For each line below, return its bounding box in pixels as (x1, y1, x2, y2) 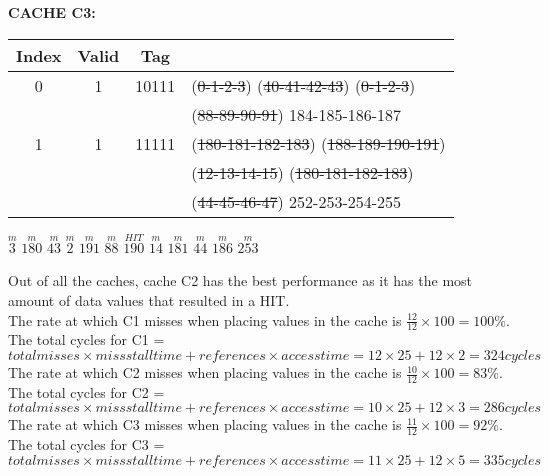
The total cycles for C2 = (8, 381, 165, 402)
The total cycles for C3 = (8, 434, 165, 455)
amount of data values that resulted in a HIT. (8, 290, 290, 310)
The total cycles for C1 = (8, 329, 165, 350)
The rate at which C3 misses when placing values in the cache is (8, 414, 402, 435)
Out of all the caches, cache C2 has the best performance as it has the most (8, 270, 473, 291)
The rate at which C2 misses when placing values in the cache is (8, 362, 402, 383)
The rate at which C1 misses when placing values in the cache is (8, 309, 402, 330)
